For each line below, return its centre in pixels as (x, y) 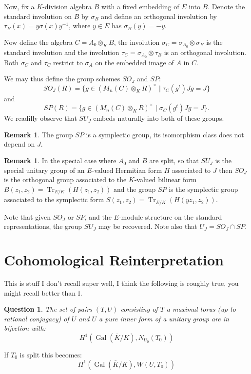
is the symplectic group (203, 189)
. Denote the (226, 6)
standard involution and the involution (62, 52)
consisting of (139, 309)
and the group (135, 189)
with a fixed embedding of (140, 6)
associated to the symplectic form (54, 199)
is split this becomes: (51, 355)
